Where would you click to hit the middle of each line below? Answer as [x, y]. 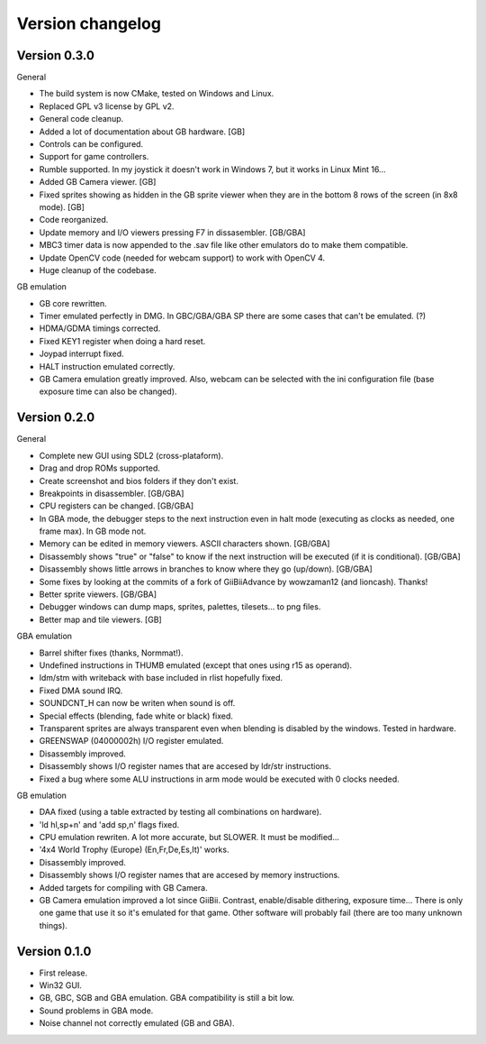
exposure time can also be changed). [108, 391]
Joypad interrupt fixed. [82, 354]
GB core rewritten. [73, 303]
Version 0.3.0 [55, 55]
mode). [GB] [62, 206]
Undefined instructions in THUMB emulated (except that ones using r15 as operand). [196, 665]
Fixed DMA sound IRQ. [81, 691]
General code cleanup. [81, 119]
